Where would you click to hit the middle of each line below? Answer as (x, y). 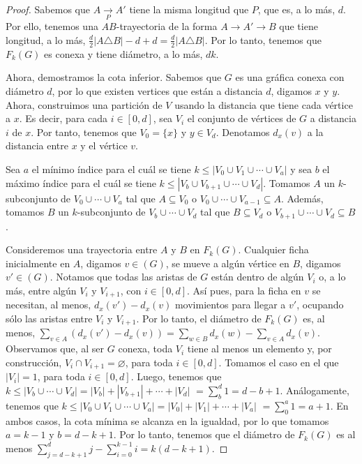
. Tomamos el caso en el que (279, 362)
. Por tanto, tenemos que (84, 132)
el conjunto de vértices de (242, 118)
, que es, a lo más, (296, 9)
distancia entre (37, 145)
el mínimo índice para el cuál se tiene (111, 169)
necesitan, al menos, (48, 305)
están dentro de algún (257, 277)
